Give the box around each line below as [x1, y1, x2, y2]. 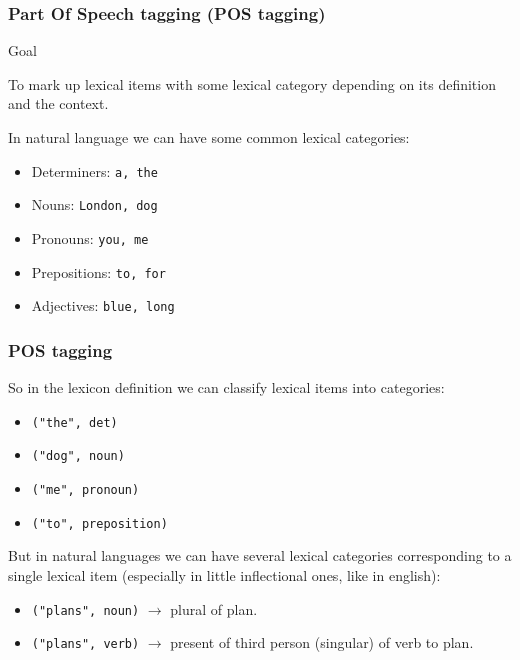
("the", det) [31, 415, 118, 430]
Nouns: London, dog [31, 194, 158, 215]
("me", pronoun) [31, 483, 140, 497]
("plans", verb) [31, 637, 140, 652]
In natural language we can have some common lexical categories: [8, 127, 410, 147]
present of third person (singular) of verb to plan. [170, 632, 474, 653]
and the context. [8, 93, 109, 114]
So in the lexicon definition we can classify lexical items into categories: [8, 377, 445, 398]
